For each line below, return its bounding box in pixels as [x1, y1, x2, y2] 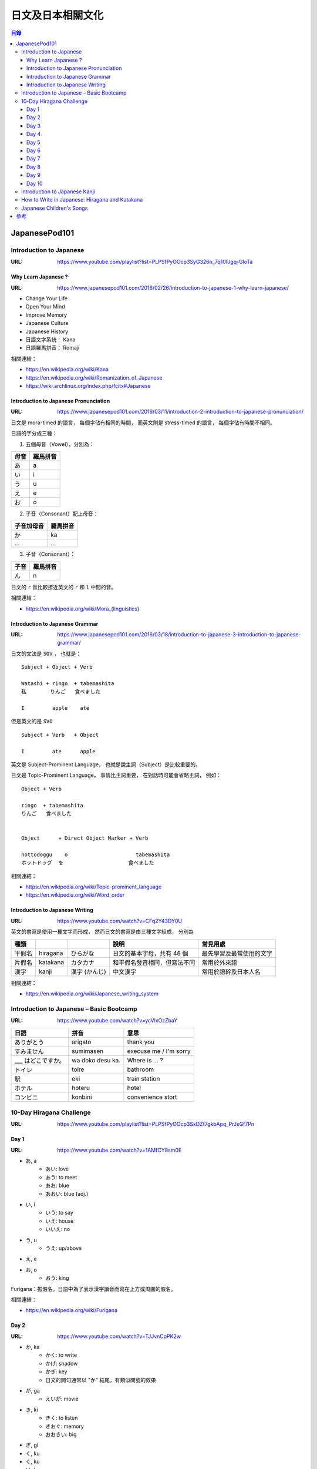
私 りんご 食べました [21, 688, 101, 695]
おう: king [45, 1275, 69, 1282]
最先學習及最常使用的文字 [201, 949, 273, 957]
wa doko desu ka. [71, 1056, 121, 1064]
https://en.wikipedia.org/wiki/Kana [25, 366, 109, 373]
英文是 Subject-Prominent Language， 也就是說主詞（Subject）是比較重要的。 [11, 761, 201, 768]
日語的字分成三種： [11, 430, 58, 437]
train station [127, 1074, 160, 1082]
